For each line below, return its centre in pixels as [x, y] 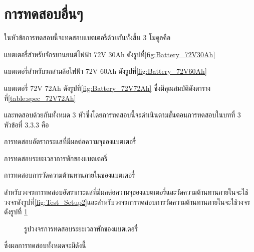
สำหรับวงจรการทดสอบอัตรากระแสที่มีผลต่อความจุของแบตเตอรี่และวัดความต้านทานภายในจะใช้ [126, 192]
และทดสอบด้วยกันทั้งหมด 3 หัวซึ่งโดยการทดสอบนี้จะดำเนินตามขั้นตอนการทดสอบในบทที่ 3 [122, 115]
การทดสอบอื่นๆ [44, 13]
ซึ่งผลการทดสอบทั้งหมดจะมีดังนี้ [45, 245]
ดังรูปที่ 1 [16, 212]
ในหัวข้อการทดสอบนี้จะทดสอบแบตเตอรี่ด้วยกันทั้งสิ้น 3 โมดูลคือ [87, 37]
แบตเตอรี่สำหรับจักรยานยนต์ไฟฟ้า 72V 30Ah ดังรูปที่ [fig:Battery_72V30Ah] [110, 54]
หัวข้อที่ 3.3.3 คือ [27, 124]
